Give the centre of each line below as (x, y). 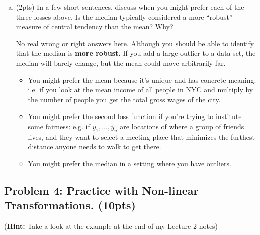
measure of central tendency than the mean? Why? (95, 26)
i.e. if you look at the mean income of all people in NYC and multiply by (141, 90)
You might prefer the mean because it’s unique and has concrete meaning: (142, 80)
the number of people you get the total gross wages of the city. (124, 99)
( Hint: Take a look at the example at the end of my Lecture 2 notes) (111, 226)
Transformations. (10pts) (70, 205)
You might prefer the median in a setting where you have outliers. (129, 163)
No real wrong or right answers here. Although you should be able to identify (135, 43)
